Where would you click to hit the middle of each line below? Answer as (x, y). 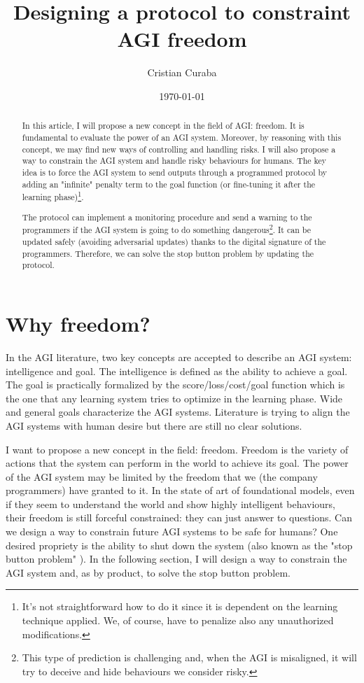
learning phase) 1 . (53, 196)
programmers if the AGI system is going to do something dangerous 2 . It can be (166, 229)
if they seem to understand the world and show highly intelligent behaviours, (171, 504)
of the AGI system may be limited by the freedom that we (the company (162, 476)
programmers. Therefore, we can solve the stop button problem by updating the (168, 253)
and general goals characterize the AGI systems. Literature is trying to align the (178, 412)
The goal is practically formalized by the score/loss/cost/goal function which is (175, 385)
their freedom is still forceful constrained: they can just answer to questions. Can (179, 517)
